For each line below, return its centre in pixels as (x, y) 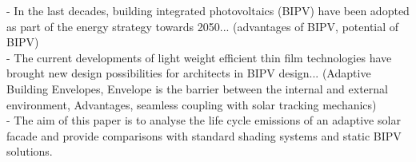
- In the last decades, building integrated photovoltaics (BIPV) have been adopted (208, 10)
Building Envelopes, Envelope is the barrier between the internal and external (197, 88)
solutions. (30, 151)
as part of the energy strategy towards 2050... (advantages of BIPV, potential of (203, 26)
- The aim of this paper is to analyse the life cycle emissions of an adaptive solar (204, 120)
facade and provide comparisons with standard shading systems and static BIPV (204, 135)
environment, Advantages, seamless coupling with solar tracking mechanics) (192, 104)
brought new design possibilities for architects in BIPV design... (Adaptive (189, 73)
